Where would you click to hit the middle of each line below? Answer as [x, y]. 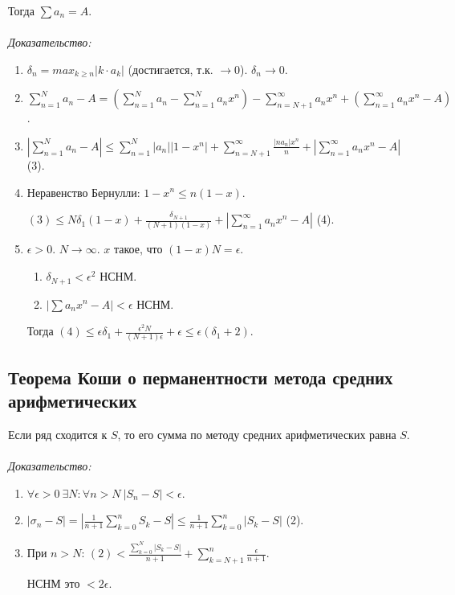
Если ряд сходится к [58, 435]
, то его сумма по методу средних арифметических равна [257, 435]
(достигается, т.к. [171, 69]
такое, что [138, 249]
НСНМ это [53, 583]
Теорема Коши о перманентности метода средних [201, 377]
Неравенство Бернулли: [83, 192]
